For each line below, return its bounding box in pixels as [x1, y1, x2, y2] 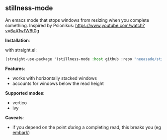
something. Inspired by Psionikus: [5, 22, 75, 28]
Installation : [5, 37, 30, 43]
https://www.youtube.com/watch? [75, 22, 145, 28]
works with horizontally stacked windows [12, 75, 97, 81]
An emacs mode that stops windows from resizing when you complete [5, 17, 150, 23]
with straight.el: [5, 47, 37, 53]
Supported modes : [5, 90, 45, 96]
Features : [5, 66, 25, 71]
